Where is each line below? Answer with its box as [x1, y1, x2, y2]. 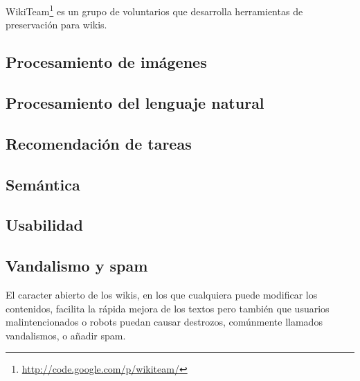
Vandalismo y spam [6, 255, 148, 276]
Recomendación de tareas [6, 132, 192, 154]
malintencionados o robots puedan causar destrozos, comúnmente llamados [6, 314, 323, 329]
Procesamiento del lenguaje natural [6, 92, 264, 114]
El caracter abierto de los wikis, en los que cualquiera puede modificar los [6, 287, 318, 301]
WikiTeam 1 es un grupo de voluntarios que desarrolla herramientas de [6, 2, 303, 18]
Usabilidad [6, 214, 83, 236]
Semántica [6, 173, 80, 195]
